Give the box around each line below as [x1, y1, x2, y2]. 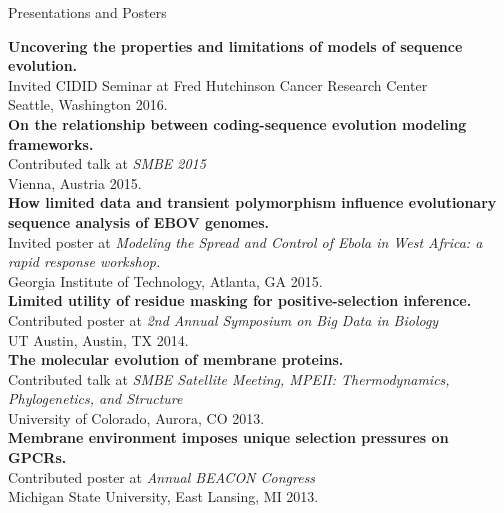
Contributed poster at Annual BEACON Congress [8, 466, 316, 487]
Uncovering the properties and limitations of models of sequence [8, 35, 463, 56]
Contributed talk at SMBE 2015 [8, 153, 206, 174]
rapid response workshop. [8, 251, 161, 272]
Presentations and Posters [8, 2, 167, 22]
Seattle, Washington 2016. [8, 94, 168, 115]
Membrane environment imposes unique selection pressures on [8, 427, 449, 448]
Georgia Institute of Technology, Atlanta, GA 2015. [8, 270, 323, 291]
